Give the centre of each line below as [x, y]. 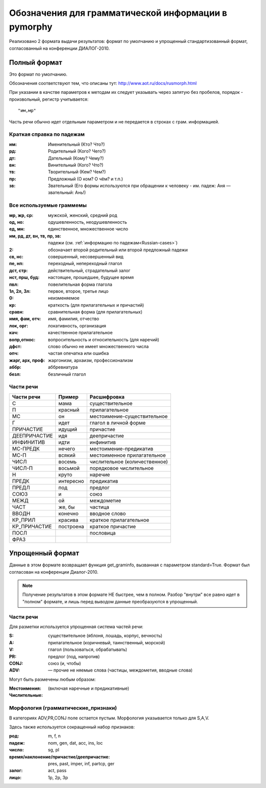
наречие [100, 474]
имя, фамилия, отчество [74, 319]
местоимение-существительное [129, 416]
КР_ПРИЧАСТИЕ [32, 526]
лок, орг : [19, 325]
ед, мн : [17, 229]
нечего [67, 448]
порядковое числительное [121, 468]
